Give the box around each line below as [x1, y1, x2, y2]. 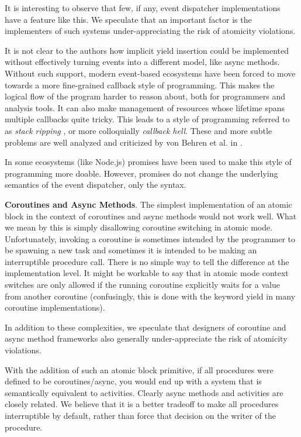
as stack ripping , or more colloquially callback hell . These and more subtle [5, 124, 272, 136]
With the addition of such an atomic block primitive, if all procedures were [5, 363, 274, 376]
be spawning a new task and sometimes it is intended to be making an [5, 244, 257, 256]
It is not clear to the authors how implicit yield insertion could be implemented [5, 44, 289, 56]
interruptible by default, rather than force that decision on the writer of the [5, 410, 276, 421]
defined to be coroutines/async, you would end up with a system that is [5, 375, 262, 387]
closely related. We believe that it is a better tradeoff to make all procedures [5, 398, 279, 410]
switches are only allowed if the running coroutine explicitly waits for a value [5, 278, 280, 291]
